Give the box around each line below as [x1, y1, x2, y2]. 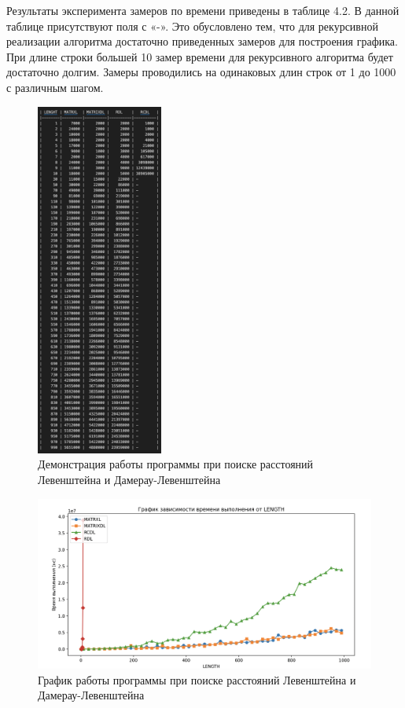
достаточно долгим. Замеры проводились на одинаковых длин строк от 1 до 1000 [6, 64, 396, 80]
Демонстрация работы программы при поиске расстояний [38, 456, 314, 472]
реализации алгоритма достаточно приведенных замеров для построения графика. [6, 33, 398, 50]
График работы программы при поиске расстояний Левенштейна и [38, 671, 356, 688]
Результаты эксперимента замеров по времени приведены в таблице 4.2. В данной [6, 2, 399, 18]
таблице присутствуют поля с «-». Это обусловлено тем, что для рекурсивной [6, 17, 378, 34]
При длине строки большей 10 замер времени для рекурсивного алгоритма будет [6, 48, 393, 64]
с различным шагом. [6, 79, 104, 95]
